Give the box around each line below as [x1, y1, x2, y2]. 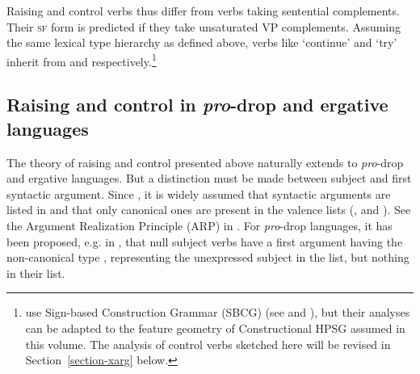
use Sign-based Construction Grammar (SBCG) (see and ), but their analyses [25, 304, 410, 321]
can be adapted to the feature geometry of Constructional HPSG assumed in [25, 319, 405, 336]
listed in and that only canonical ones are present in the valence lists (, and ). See [6, 201, 411, 218]
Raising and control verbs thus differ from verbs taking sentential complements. [6, 2, 400, 19]
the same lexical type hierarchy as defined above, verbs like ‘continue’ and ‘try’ [6, 34, 397, 51]
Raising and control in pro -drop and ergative [6, 92, 388, 117]
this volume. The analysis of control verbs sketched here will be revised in [25, 335, 391, 352]
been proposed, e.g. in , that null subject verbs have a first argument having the [6, 233, 403, 250]
